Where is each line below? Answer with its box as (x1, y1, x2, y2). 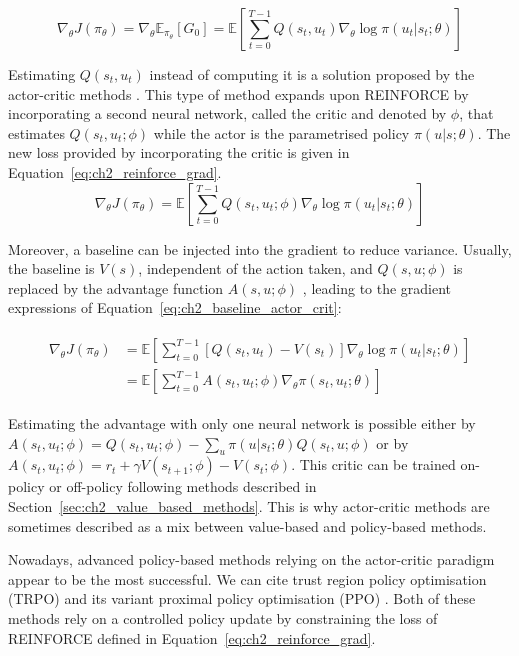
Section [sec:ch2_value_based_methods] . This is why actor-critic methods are (8, 496, 490, 517)
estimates (8, 122, 65, 143)
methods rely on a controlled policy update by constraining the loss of (8, 607, 438, 628)
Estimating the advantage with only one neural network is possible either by (8, 413, 476, 434)
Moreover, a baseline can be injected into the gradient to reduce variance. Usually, (8, 238, 512, 259)
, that (459, 103, 494, 124)
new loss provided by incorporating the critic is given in (8, 142, 350, 163)
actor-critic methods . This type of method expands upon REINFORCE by (8, 83, 469, 104)
